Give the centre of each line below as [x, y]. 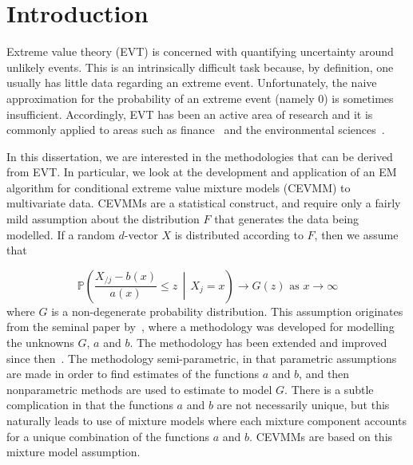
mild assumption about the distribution [103, 219]
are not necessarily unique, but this [303, 405]
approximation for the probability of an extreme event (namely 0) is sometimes [200, 98]
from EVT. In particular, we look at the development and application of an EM [202, 172]
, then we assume [356, 234]
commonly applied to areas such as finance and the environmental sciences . [196, 130]
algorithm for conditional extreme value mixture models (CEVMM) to [179, 187]
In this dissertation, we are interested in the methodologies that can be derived [200, 156]
